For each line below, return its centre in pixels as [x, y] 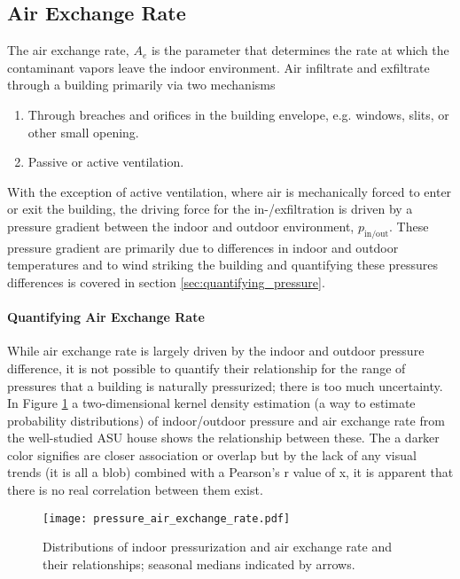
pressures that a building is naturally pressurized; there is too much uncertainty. [225, 385]
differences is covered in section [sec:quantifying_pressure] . [166, 282]
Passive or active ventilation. [106, 162]
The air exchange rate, [68, 50]
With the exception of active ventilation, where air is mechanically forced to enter [230, 191]
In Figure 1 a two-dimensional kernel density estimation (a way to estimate [211, 403]
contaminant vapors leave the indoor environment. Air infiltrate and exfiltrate [218, 67]
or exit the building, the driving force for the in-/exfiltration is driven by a [210, 209]
